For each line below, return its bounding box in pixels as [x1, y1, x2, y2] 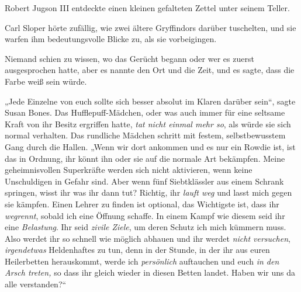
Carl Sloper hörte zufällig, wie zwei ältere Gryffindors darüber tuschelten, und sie [5, 21, 296, 33]
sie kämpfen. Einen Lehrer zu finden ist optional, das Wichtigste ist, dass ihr [5, 197, 279, 210]
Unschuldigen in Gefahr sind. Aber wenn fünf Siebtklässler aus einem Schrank [5, 175, 284, 187]
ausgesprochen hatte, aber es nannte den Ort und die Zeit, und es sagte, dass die [5, 64, 295, 76]
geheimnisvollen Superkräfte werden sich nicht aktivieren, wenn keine [5, 164, 252, 176]
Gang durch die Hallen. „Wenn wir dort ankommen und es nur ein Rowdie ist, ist [5, 140, 296, 152]
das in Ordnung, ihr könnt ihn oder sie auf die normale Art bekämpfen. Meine [5, 152, 285, 164]
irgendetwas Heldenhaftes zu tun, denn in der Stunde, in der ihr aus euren [5, 244, 270, 256]
